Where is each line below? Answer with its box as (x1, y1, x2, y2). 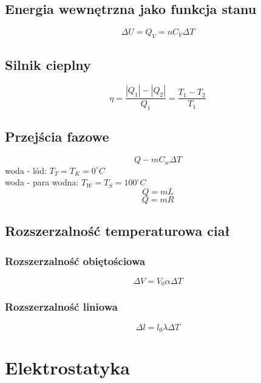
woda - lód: (5, 164, 47, 176)
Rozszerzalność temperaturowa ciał (5, 221, 230, 240)
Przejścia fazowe (5, 127, 109, 146)
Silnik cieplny (5, 55, 91, 74)
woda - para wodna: (5, 176, 79, 188)
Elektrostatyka (5, 355, 130, 380)
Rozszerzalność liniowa (5, 299, 118, 314)
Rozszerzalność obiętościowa (5, 253, 146, 268)
